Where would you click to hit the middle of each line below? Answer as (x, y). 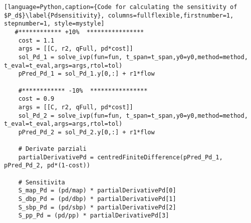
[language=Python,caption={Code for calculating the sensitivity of (121, 7)
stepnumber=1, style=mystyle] (54, 24)
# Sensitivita (42, 182)
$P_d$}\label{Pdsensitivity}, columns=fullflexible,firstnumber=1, (119, 15)
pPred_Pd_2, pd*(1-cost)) (47, 166)
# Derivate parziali (52, 149)
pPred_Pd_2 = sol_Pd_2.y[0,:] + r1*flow (86, 132)
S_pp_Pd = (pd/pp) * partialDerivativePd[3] (94, 216)
